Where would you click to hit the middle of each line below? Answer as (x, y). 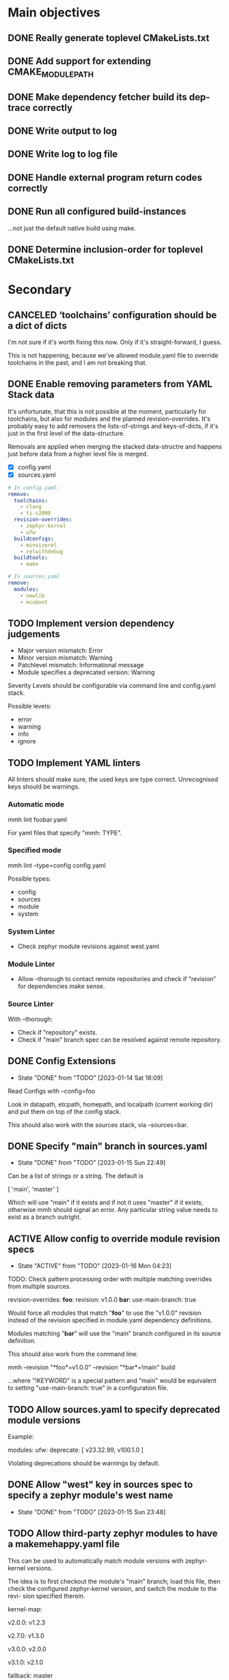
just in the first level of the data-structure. (66, 433)
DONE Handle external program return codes (105, 177)
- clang (31, 507)
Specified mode (35, 850)
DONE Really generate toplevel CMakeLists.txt (109, 38)
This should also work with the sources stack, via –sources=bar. (98, 1124)
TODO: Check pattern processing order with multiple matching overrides (110, 1279)
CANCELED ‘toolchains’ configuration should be (112, 315)
